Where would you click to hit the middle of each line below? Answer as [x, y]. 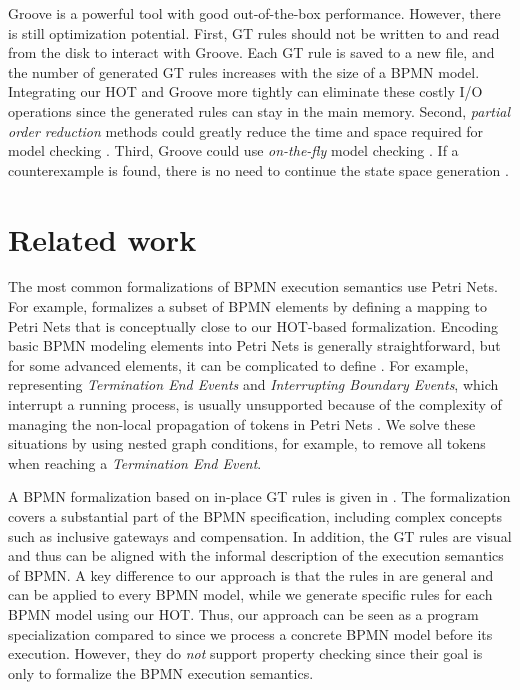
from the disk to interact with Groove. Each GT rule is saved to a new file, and [251, 52]
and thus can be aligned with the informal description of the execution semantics [256, 555]
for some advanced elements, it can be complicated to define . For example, [238, 364]
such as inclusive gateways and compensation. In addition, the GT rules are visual [260, 535]
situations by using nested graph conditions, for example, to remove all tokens [247, 443]
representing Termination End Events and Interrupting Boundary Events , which [253, 384]
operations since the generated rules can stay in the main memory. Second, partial [259, 110]
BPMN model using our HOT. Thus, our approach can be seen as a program [243, 613]
